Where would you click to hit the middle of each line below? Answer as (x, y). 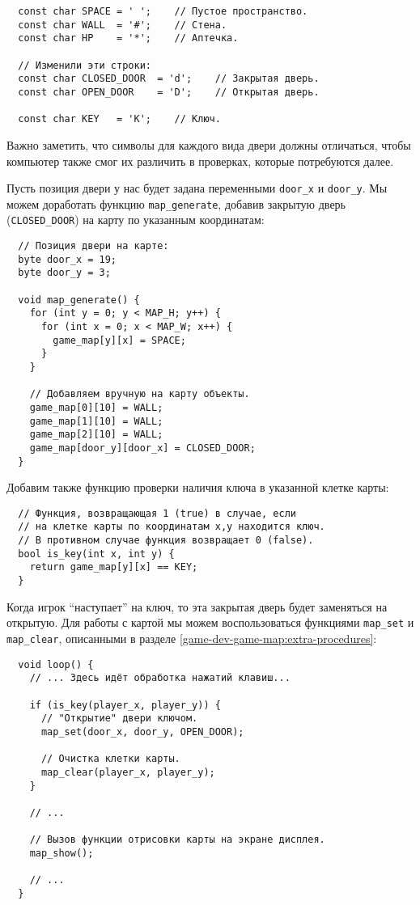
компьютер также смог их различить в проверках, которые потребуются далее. (200, 161)
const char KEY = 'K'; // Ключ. (119, 119)
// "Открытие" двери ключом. (119, 719)
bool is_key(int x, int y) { (96, 554)
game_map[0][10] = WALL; (96, 407)
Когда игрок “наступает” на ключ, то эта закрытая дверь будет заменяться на (197, 606)
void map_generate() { (79, 300)
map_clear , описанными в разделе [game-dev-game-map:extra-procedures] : (192, 638)
